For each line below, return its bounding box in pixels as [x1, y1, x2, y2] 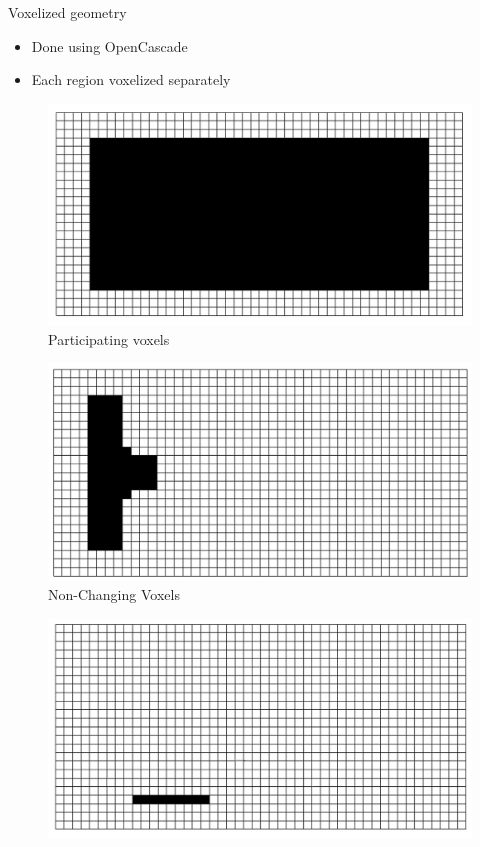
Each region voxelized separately [31, 69, 231, 90]
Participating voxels [48, 328, 170, 349]
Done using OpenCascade [31, 35, 188, 56]
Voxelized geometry [8, 2, 127, 22]
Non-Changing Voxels [48, 584, 180, 605]
